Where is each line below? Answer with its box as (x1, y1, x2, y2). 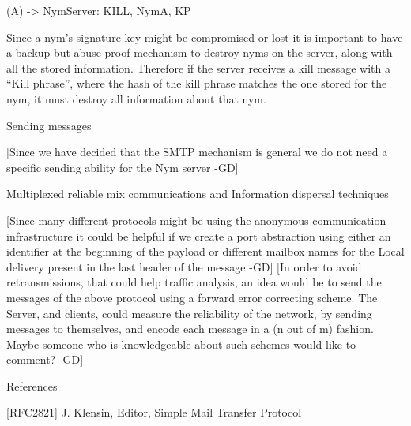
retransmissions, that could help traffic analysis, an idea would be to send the (6, 274, 382, 290)
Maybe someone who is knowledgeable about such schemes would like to (6, 335, 356, 352)
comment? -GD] (6, 351, 84, 368)
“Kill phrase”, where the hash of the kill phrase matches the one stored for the (6, 75, 387, 92)
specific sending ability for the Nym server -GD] (6, 159, 239, 175)
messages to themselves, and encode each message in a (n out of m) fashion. (6, 320, 374, 337)
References (6, 377, 58, 394)
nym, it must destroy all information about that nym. (6, 90, 266, 106)
